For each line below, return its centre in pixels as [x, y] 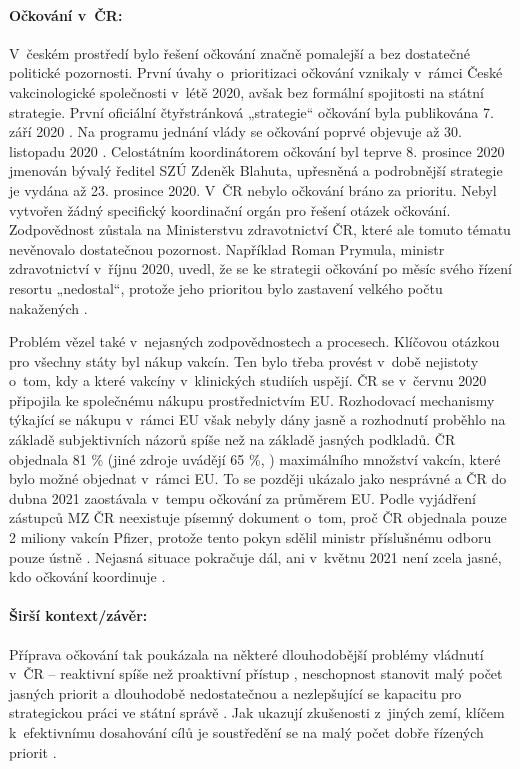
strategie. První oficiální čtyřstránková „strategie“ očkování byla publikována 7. [251, 111]
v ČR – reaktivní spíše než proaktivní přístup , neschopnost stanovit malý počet [256, 673]
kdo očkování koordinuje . [87, 576]
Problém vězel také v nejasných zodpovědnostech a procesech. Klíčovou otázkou [254, 341]
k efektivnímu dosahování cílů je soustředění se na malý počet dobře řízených [246, 732]
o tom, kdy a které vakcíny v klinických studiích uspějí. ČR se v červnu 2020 [248, 380]
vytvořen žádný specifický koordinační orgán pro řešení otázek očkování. [230, 209]
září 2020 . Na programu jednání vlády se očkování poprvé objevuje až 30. [235, 131]
